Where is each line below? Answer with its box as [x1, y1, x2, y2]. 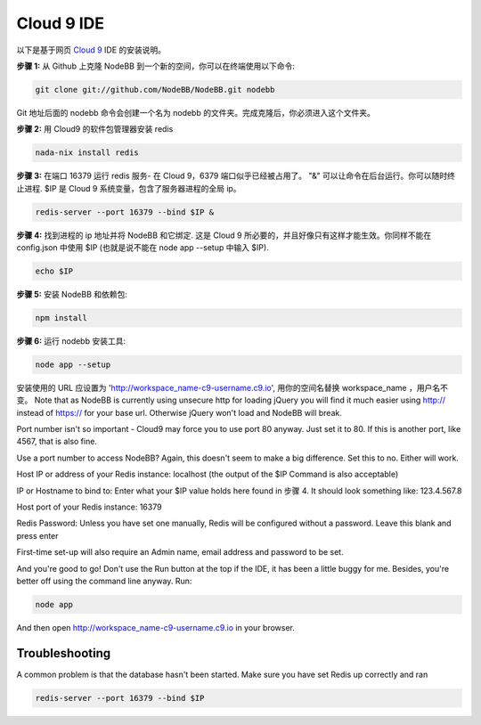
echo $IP [35, 266, 74, 276]
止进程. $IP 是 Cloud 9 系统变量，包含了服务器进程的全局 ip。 [16, 183, 241, 193]
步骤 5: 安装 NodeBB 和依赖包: [16, 289, 128, 299]
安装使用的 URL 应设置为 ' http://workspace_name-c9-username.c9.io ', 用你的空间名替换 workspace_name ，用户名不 [16, 382, 449, 393]
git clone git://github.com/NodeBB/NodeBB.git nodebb [35, 85, 275, 94]
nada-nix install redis [35, 148, 140, 158]
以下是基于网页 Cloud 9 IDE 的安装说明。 [16, 45, 167, 55]
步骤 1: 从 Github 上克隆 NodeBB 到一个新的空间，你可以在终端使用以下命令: [16, 61, 296, 71]
